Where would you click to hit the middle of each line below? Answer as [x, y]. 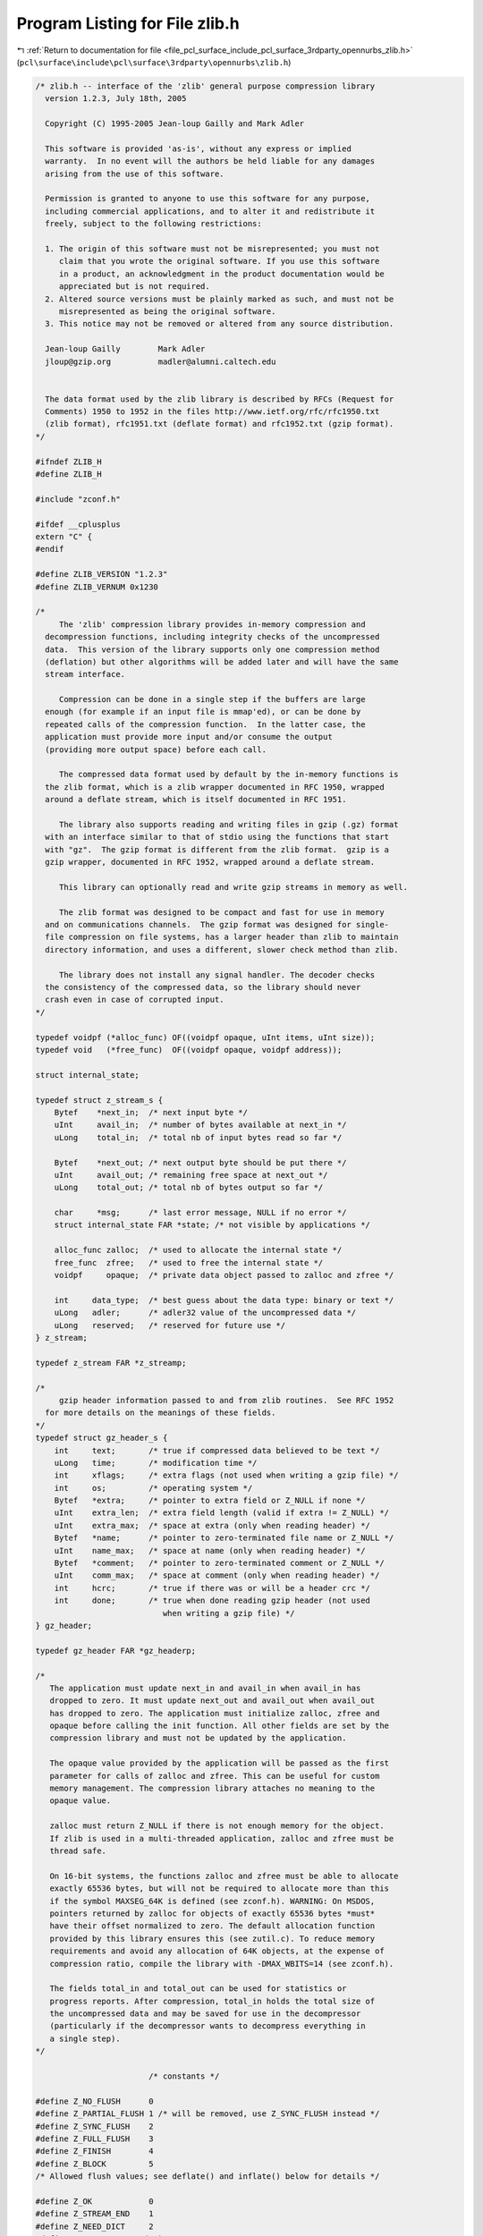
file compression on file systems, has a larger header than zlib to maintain [222, 937]
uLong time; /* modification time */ [156, 1463]
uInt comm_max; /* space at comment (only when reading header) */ [217, 1575]
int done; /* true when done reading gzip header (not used [212, 1601]
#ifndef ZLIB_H [68, 462]
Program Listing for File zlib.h [128, 23]
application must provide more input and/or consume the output [189, 737]
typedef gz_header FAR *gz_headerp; [116, 1651]
